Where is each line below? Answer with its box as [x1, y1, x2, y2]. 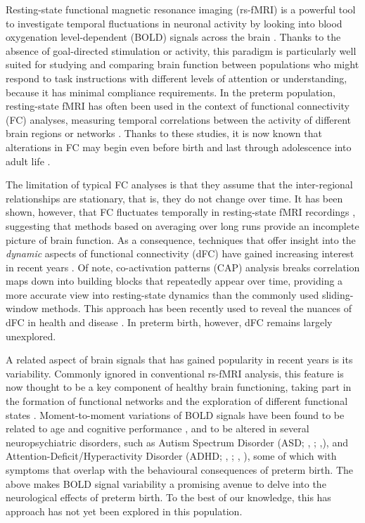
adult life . [6, 153, 51, 168]
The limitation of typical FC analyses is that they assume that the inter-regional [6, 177, 353, 192]
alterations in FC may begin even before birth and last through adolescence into [6, 139, 352, 154]
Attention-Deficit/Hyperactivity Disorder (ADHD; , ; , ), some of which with [6, 448, 337, 463]
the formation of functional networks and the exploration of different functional [6, 394, 348, 408]
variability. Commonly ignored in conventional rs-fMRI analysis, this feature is [6, 366, 344, 380]
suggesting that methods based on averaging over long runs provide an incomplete [6, 218, 359, 233]
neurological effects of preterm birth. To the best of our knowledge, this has [6, 490, 331, 505]
